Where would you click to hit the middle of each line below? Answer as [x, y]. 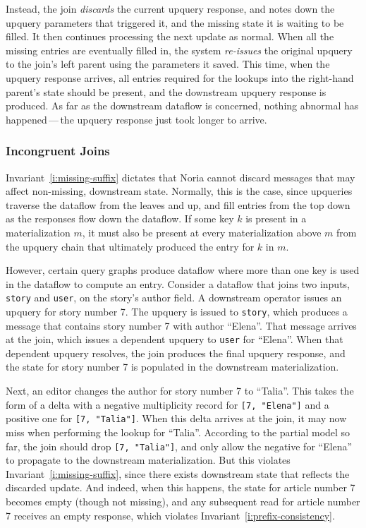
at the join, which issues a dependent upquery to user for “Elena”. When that [175, 339]
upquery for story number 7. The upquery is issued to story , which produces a [177, 311]
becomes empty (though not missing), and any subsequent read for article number [183, 501]
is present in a [276, 218]
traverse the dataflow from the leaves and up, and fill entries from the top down [178, 204]
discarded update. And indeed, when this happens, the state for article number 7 [181, 487]
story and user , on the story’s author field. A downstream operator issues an [174, 298]
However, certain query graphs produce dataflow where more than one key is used [183, 270]
